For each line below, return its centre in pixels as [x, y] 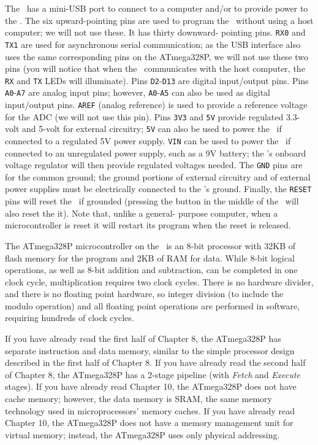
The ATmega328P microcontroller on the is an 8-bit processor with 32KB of [150, 245]
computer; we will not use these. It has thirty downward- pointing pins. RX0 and [155, 32]
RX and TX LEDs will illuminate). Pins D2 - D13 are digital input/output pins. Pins [157, 80]
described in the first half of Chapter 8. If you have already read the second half [155, 362]
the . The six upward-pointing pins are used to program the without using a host [159, 20]
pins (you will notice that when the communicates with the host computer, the [155, 68]
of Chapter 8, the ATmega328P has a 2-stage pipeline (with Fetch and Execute [153, 374]
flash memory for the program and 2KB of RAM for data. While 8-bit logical [150, 257]
